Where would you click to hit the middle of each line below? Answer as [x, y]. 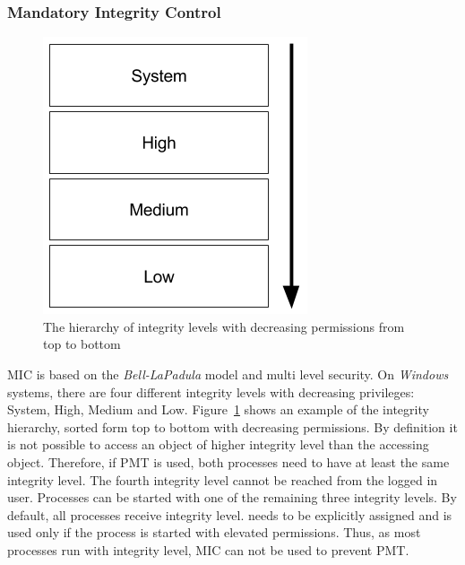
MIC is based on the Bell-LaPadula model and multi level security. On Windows [228, 374]
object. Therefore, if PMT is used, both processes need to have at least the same [228, 461]
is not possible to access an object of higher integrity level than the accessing [218, 444]
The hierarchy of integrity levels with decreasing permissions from [224, 326]
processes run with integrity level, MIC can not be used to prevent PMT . [208, 549]
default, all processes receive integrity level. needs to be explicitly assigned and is [230, 514]
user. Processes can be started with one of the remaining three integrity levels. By [232, 497]
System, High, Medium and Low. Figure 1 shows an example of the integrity [218, 409]
